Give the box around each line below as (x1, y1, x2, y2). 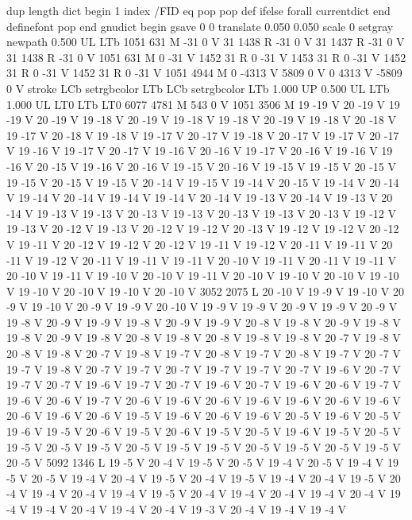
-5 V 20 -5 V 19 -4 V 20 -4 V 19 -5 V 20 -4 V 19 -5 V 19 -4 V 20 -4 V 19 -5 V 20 (6, 469, 401, 486)
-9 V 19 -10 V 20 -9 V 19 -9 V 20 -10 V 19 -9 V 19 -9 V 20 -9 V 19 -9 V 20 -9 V (6, 298, 398, 315)
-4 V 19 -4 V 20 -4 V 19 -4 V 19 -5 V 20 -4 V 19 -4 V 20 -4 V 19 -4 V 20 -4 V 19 (6, 485, 401, 502)
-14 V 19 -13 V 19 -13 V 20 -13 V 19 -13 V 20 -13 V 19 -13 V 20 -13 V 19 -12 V (6, 204, 397, 221)
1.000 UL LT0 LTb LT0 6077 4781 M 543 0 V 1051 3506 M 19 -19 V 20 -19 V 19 (6, 95, 400, 112)
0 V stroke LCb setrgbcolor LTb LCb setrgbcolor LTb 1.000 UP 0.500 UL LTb (6, 80, 390, 96)
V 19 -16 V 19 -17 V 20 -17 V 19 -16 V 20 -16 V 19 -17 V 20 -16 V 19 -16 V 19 (6, 142, 393, 159)
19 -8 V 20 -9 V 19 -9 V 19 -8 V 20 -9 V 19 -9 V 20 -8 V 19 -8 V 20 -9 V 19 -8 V (6, 313, 401, 330)
